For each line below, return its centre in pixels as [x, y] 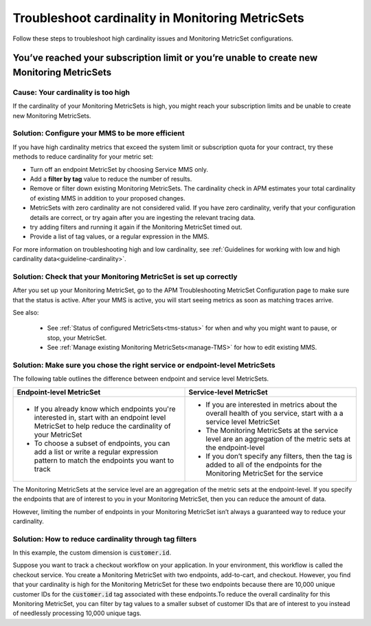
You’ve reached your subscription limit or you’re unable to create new [165, 58]
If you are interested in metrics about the [271, 404]
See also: [26, 313]
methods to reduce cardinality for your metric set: [83, 157]
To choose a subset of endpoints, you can [102, 443]
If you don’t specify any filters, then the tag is [279, 456]
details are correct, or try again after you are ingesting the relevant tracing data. [143, 217]
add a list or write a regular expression [96, 451]
